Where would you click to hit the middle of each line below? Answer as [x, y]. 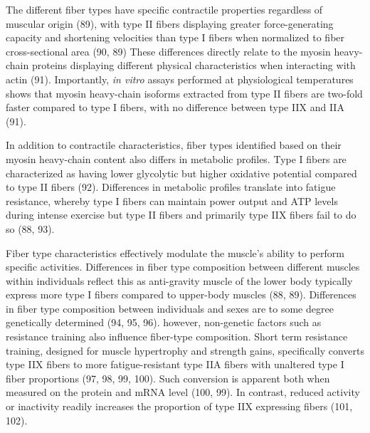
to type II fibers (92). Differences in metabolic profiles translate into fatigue [171, 187]
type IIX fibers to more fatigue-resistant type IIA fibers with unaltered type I [175, 364]
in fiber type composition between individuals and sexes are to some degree [170, 308]
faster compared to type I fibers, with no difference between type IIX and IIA [175, 107]
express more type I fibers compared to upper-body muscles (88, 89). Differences [181, 294]
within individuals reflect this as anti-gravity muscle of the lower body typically [179, 280]
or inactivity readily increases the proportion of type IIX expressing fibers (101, [179, 406]
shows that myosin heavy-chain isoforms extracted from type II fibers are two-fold [184, 93]
